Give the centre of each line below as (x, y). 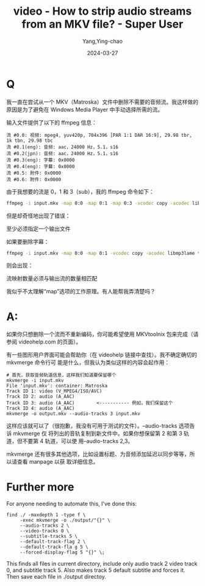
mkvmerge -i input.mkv (35, 381)
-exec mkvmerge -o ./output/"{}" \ (65, 521)
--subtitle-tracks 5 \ (49, 537)
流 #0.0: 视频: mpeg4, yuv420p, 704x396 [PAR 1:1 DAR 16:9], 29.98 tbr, (99, 135)
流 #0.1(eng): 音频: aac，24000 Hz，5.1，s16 (63, 147)
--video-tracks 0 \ (45, 531)
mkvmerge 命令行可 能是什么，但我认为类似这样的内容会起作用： (88, 362)
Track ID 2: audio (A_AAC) (41, 397)
